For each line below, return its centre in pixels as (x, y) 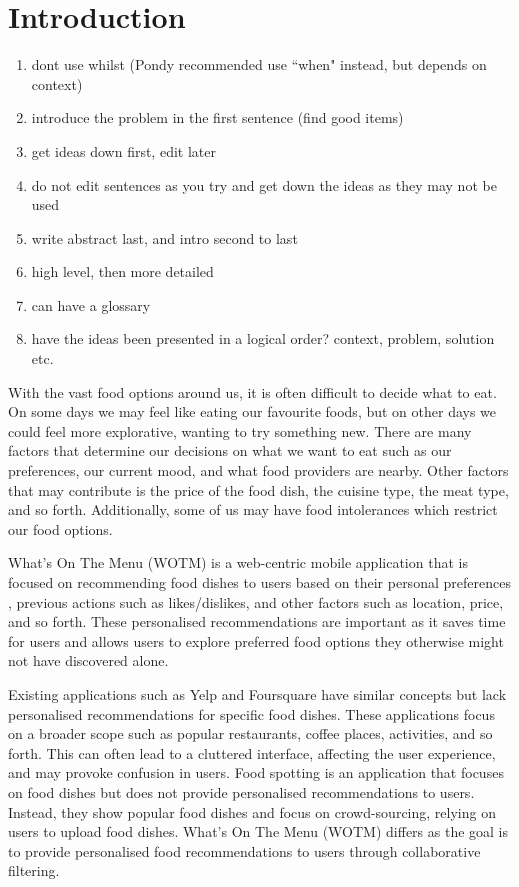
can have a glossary (91, 304)
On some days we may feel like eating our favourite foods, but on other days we (252, 411)
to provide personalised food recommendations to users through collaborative (244, 850)
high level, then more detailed (122, 271)
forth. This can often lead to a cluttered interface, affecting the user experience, (252, 752)
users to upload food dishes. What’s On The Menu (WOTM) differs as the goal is (258, 831)
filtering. (34, 870)
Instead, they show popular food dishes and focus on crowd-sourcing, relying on (252, 811)
